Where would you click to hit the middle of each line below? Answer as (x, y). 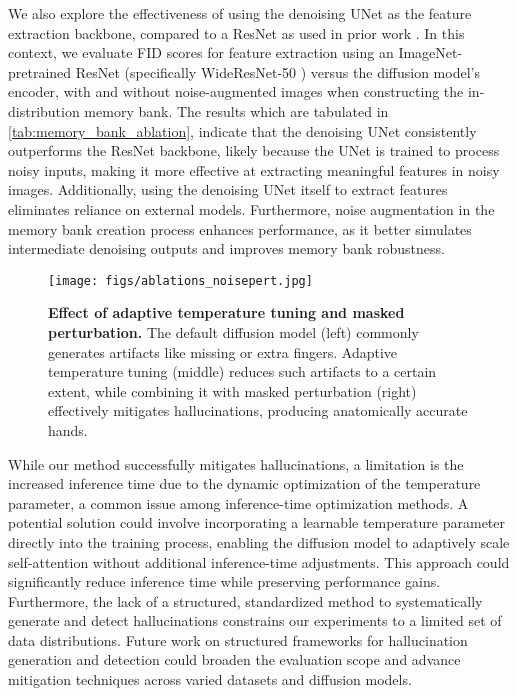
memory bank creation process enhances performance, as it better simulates (240, 228)
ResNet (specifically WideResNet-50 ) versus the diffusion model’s (277, 71)
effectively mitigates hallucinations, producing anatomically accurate (258, 410)
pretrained (40, 71)
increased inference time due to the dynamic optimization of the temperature (244, 483)
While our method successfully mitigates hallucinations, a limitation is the (236, 463)
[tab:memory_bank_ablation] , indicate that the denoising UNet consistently (242, 130)
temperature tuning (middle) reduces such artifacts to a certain (242, 371)
